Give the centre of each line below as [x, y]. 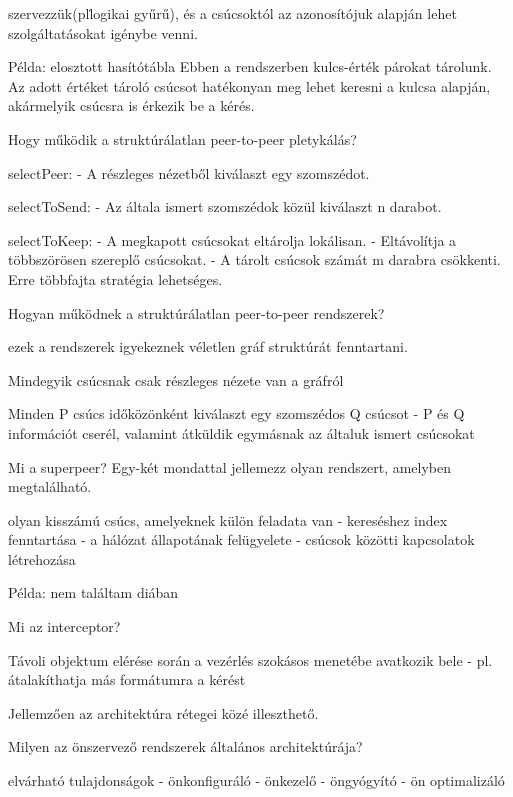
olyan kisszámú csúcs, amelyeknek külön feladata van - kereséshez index [228, 519]
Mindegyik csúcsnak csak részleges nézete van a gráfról [176, 379]
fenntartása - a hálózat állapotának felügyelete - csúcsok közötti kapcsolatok [241, 539]
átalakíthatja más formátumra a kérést [127, 679]
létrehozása [42, 558]
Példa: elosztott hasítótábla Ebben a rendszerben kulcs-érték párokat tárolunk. [250, 66]
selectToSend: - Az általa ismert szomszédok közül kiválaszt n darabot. [225, 206]
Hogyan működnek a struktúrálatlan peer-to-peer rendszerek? [196, 312]
